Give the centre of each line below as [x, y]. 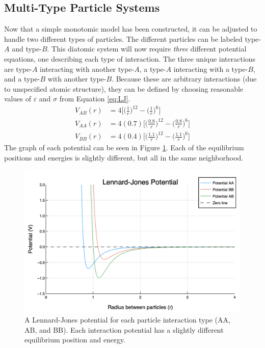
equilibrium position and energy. [75, 340]
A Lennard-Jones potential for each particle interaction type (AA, [127, 320]
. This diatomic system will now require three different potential [147, 49]
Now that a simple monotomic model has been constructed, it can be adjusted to [131, 29]
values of [18, 99]
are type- [18, 69]
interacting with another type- [87, 69]
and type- [27, 49]
